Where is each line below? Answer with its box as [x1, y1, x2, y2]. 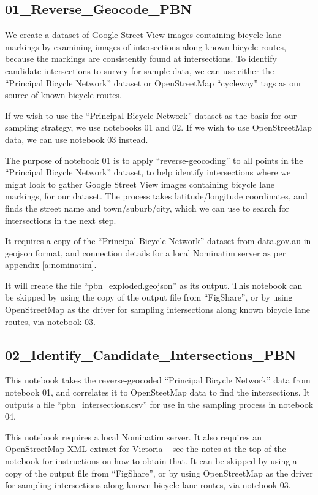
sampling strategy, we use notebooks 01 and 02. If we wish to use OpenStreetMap [5, 121, 312, 134]
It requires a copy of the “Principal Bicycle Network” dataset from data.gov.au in [5, 234, 311, 247]
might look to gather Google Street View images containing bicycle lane [5, 177, 275, 190]
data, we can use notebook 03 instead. [5, 132, 148, 145]
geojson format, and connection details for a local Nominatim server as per [5, 246, 286, 259]
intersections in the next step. [5, 213, 116, 226]
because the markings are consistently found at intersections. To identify [5, 52, 277, 65]
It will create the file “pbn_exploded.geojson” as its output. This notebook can [5, 278, 303, 291]
